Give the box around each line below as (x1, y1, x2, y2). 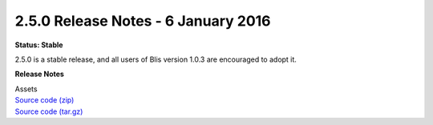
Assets (14, 84, 38, 94)
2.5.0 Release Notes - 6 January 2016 (14, 12, 272, 30)
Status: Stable (14, 40, 63, 50)
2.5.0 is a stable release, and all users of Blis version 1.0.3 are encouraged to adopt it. (14, 54, 297, 64)
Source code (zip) (14, 95, 75, 105)
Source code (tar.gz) (14, 107, 83, 116)
